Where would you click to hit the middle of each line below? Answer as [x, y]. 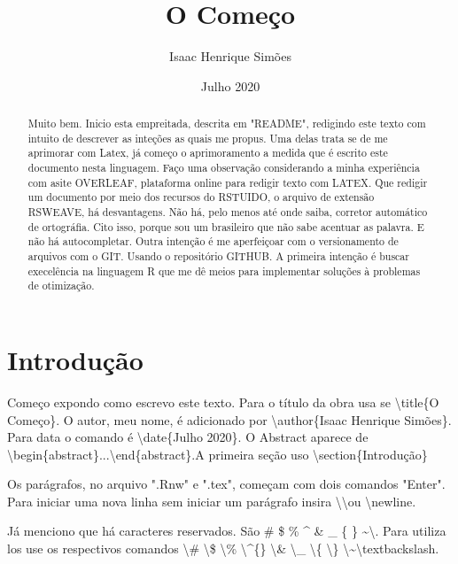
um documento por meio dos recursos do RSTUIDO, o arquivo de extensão [201, 197]
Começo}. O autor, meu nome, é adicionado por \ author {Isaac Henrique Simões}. [229, 419]
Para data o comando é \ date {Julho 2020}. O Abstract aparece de [188, 437]
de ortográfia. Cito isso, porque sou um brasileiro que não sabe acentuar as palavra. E [226, 226]
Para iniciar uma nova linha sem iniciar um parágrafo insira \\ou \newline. [212, 501]
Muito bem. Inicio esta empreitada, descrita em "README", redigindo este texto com [227, 124]
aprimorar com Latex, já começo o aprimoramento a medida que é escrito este [208, 153]
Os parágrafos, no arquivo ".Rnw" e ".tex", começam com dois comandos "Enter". [226, 484]
